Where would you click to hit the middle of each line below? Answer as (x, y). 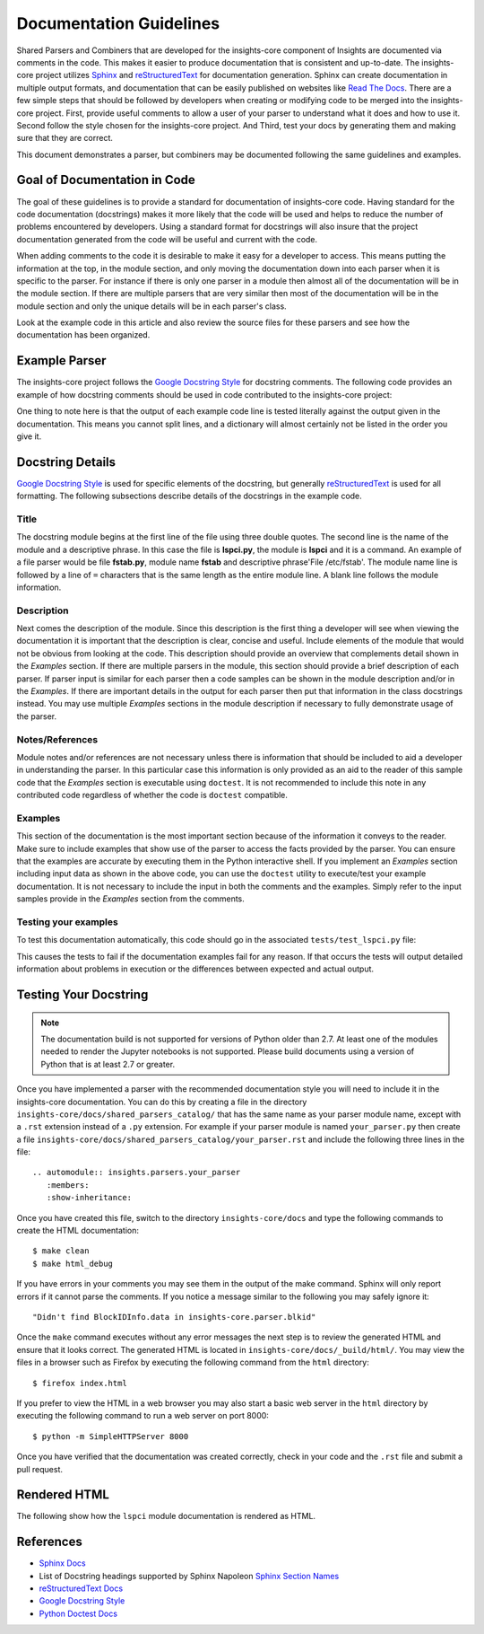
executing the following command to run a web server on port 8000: (143, 1416)
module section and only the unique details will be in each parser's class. (151, 306)
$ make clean (61, 1251)
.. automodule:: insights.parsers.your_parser (137, 1173)
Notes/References (57, 739)
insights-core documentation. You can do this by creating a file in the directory (162, 1102)
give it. (29, 436)
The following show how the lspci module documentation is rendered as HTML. (166, 1516)
